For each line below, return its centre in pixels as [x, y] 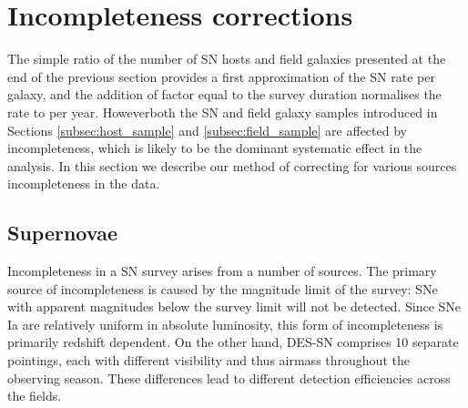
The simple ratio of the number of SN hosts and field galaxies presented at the [227, 59]
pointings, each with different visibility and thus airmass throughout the [209, 360]
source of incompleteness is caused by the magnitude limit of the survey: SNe [223, 288]
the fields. [35, 396]
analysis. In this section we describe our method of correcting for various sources [232, 165]
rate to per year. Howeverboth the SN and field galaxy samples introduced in [223, 112]
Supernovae [62, 233]
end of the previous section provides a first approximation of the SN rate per [221, 76]
